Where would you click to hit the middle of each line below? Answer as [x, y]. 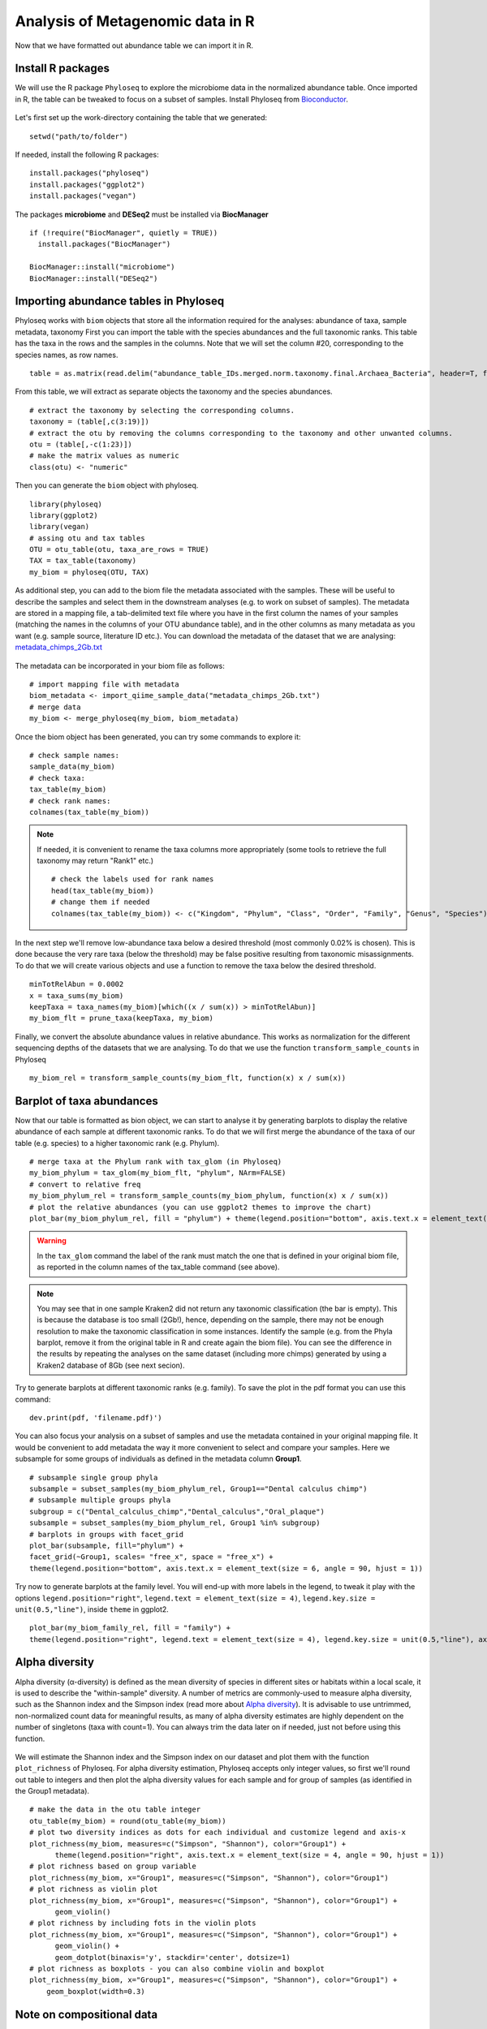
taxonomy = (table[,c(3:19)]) [90, 422]
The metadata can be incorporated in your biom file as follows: [120, 666]
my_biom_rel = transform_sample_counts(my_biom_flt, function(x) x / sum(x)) [188, 1078]
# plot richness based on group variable [113, 1866]
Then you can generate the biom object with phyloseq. [107, 485]
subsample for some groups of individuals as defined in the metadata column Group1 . [158, 1459]
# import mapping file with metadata [105, 684]
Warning [52, 1241]
